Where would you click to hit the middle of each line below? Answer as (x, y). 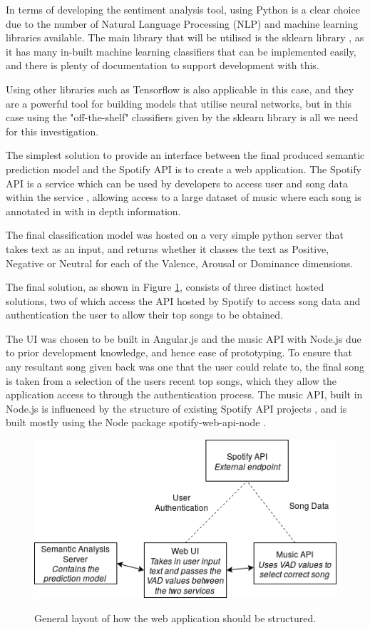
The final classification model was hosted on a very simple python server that (175, 235)
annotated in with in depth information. (93, 211)
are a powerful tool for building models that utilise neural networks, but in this (179, 103)
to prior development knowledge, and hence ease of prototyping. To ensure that (179, 352)
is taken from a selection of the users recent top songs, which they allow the (171, 380)
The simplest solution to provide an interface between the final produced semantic (185, 155)
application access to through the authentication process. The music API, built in (184, 394)
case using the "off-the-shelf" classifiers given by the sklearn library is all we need (182, 117)
